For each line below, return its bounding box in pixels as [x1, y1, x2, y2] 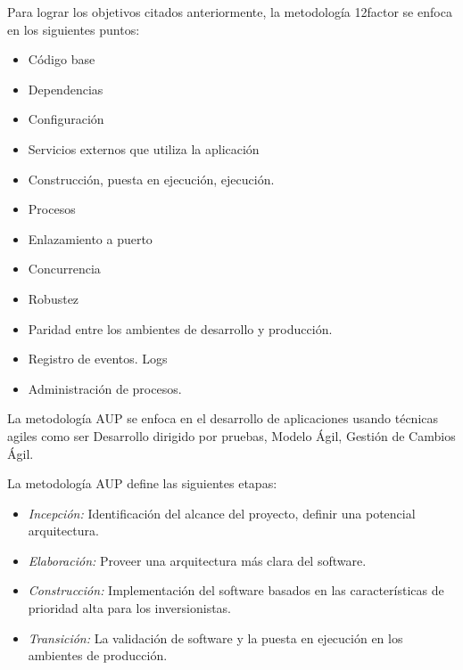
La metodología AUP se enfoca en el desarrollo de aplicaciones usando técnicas [7, 409, 439, 428]
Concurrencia [28, 259, 101, 278]
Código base [28, 50, 95, 69]
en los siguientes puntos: [7, 20, 140, 38]
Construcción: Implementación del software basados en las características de [28, 581, 444, 600]
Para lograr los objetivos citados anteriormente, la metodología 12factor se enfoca [7, 3, 452, 20]
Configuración [28, 110, 104, 128]
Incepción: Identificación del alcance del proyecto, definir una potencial [28, 503, 416, 522]
